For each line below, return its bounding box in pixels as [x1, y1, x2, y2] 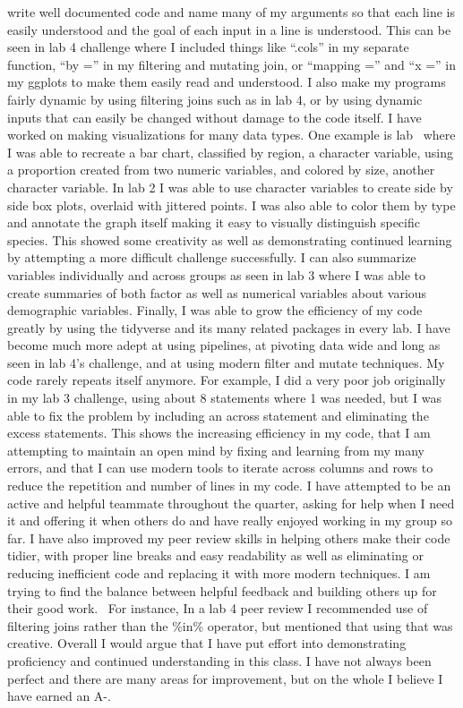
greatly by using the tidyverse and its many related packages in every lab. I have [7, 318, 450, 337]
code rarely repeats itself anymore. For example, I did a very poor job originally [7, 371, 446, 389]
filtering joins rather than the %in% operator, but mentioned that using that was [7, 616, 453, 635]
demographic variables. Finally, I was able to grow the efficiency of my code [7, 301, 423, 320]
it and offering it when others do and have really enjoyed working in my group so [7, 511, 452, 530]
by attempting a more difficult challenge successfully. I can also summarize [7, 248, 416, 267]
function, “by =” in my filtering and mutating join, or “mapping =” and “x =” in [7, 55, 457, 73]
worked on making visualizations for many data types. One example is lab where [7, 125, 456, 144]
